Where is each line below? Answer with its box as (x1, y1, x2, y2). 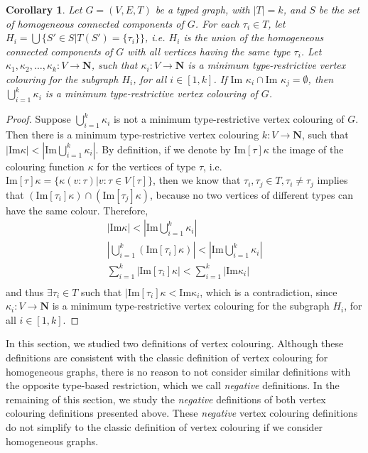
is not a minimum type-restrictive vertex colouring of (113, 111, 345, 126)
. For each (195, 16, 239, 31)
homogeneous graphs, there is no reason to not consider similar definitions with (6, 364, 351, 378)
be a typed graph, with (155, 2, 250, 16)
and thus (6, 284, 44, 299)
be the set (318, 2, 359, 16)
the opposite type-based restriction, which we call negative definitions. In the (6, 378, 340, 393)
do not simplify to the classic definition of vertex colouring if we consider (6, 420, 323, 435)
